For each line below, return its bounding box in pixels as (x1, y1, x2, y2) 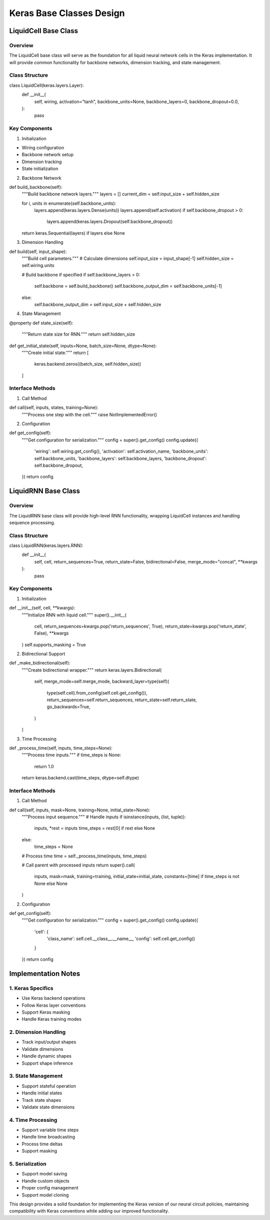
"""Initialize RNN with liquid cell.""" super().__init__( (21, 612, 127, 618)
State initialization (21, 166, 58, 172)
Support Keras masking (21, 1009, 70, 1015)
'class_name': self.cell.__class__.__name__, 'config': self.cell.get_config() (46, 936, 195, 942)
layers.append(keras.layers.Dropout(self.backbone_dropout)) (46, 218, 173, 225)
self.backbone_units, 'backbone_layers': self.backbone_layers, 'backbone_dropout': (34, 455, 207, 461)
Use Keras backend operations (21, 995, 85, 1001)
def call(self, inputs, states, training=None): (9, 405, 98, 411)
